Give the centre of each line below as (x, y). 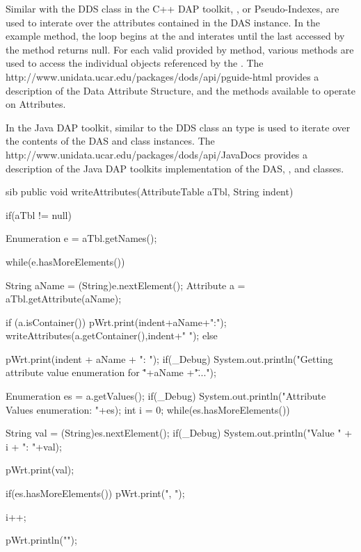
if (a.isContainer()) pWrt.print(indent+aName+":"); (116, 322)
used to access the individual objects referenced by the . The (135, 63)
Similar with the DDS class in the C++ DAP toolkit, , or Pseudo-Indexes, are (173, 8)
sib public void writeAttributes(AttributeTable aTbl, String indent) (150, 192)
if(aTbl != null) (39, 214)
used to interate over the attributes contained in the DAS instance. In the (163, 22)
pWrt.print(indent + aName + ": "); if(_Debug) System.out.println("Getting (169, 358)
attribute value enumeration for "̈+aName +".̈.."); (111, 372)
